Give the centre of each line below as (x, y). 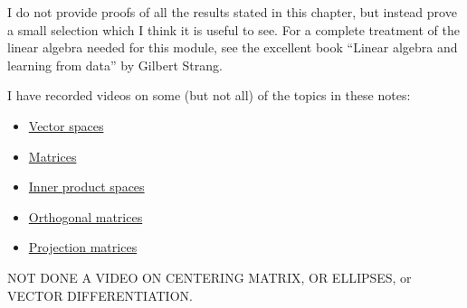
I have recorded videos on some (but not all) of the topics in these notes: (209, 95)
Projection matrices (83, 247)
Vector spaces (66, 125)
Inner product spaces (86, 187)
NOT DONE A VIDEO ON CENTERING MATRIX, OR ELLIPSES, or (210, 277)
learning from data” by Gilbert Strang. (115, 65)
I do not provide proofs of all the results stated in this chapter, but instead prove (232, 12)
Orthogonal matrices (86, 216)
